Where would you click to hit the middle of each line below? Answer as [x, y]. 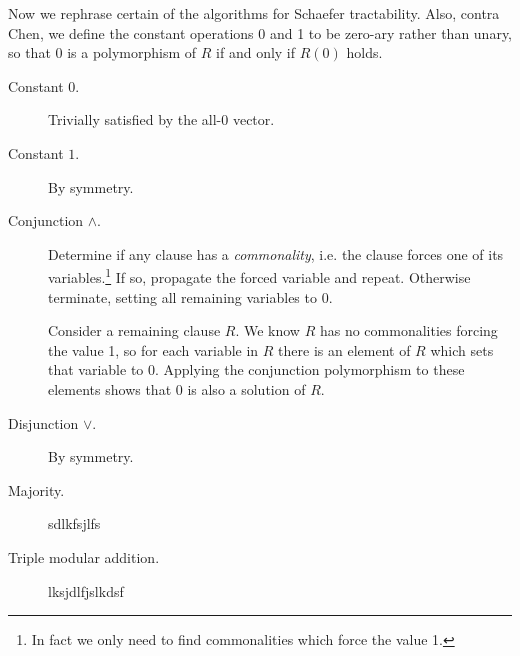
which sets [462, 349]
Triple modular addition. [84, 556]
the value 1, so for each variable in [153, 349]
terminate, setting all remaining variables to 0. [190, 296]
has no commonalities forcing [408, 330]
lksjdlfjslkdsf [86, 590]
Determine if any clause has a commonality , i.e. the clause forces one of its [276, 253]
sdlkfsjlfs [74, 523]
